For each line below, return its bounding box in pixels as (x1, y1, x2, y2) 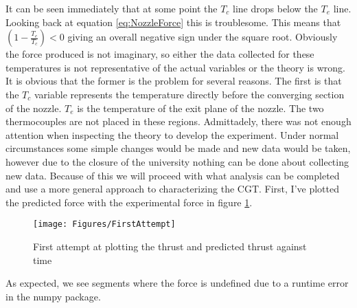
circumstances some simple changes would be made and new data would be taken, (5, 141, 351, 155)
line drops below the (233, 1, 318, 15)
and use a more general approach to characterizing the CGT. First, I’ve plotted (5, 181, 339, 196)
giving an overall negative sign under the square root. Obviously (67, 30, 338, 44)
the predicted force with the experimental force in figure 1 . (5, 195, 253, 209)
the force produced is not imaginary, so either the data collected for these (5, 47, 314, 61)
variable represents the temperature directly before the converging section (34, 87, 345, 101)
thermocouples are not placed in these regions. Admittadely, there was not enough (5, 114, 352, 129)
